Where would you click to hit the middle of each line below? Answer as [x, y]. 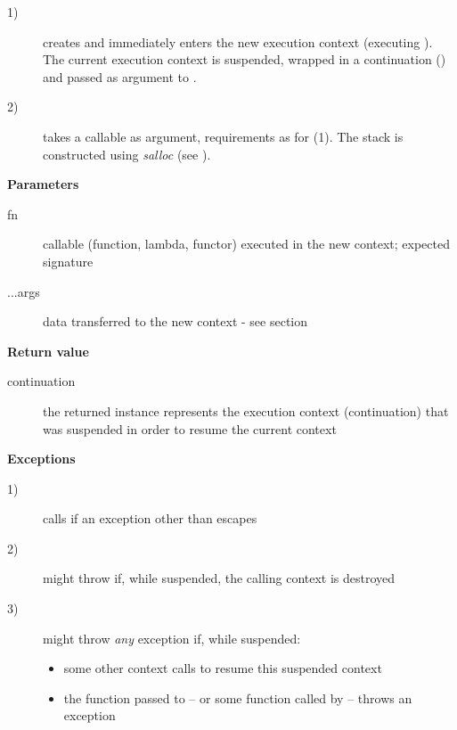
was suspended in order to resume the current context [190, 428]
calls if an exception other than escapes [150, 518]
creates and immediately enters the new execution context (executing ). [238, 41]
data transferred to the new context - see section [175, 321]
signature [68, 261]
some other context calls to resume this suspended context [223, 668]
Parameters [43, 184]
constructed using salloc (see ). [127, 154]
